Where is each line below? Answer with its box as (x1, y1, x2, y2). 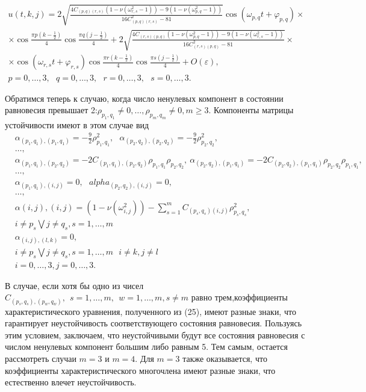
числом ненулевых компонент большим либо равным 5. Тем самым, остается (5, 340, 288, 353)
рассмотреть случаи (5, 352, 76, 364)
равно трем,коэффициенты (191, 291, 288, 303)
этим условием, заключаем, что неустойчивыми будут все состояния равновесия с (5, 328, 305, 341)
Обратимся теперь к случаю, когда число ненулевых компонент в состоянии (5, 92, 284, 104)
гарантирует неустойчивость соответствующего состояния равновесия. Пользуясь (5, 317, 302, 329)
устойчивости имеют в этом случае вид (5, 118, 149, 131)
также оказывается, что (182, 352, 267, 364)
